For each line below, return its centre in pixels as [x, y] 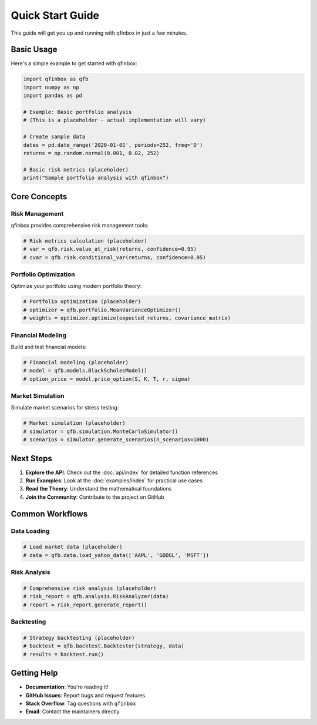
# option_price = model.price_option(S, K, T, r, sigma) [107, 379]
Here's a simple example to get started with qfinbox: [74, 63]
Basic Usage [34, 50]
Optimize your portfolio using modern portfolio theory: [76, 286]
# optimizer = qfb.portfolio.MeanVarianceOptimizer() [102, 310]
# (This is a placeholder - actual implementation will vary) [114, 120]
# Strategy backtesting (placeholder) [79, 638]
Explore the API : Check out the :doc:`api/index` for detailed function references [122, 472]
